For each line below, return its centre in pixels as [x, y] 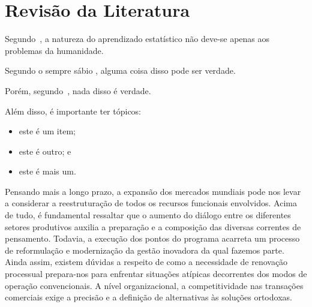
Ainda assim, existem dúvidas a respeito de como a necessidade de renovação [146, 262]
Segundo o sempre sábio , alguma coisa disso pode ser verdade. [120, 70]
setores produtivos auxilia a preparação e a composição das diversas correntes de [153, 226]
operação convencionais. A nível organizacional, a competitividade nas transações [154, 285]
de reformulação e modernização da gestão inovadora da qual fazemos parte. [145, 250]
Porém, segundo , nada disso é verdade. [78, 90]
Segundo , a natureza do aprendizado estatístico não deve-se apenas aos [137, 39]
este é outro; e [45, 151]
